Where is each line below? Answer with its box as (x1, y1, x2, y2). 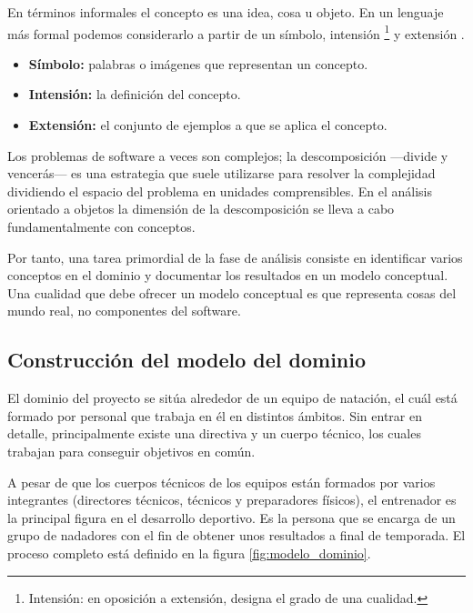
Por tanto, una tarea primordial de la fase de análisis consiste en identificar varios (7, 247, 463, 266)
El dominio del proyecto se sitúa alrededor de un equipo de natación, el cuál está (7, 388, 458, 407)
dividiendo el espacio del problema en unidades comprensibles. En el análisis (7, 181, 433, 200)
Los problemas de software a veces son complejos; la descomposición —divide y (7, 146, 448, 165)
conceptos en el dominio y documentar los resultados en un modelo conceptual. (7, 266, 448, 285)
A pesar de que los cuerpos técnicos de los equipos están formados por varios (7, 472, 436, 491)
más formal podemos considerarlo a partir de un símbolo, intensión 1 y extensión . (7, 21, 465, 43)
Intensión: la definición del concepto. (28, 85, 241, 104)
